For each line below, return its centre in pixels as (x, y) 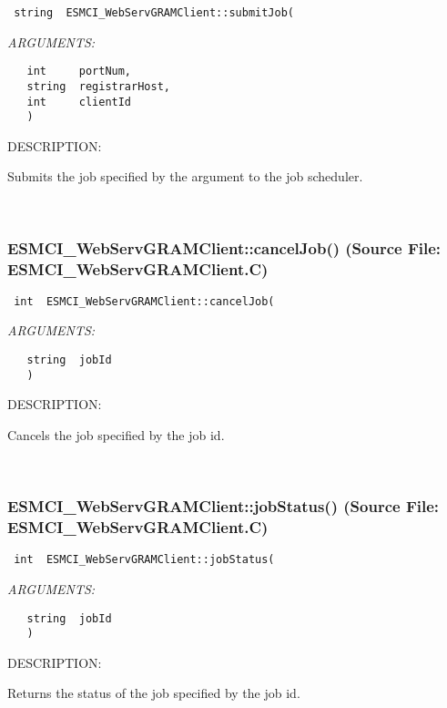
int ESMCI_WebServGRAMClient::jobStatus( (144, 560)
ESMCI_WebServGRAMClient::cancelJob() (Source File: (224, 247)
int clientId (79, 102)
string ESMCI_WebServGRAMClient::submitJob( (154, 13)
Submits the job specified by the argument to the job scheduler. (185, 176)
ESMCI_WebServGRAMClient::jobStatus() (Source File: (223, 506)
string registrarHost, (98, 86)
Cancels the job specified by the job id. (116, 434)
